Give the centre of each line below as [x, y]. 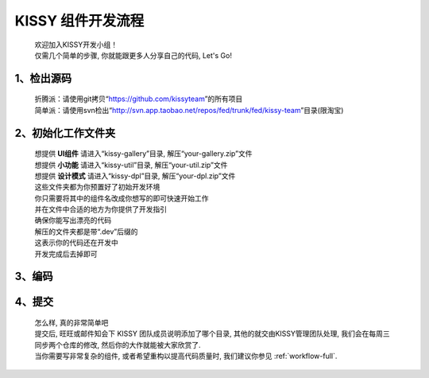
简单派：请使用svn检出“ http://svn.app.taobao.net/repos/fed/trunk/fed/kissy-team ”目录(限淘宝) [189, 110]
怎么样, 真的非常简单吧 [71, 323]
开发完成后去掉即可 [66, 254]
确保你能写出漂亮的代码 [73, 220]
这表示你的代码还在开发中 [76, 243]
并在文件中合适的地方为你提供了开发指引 [100, 209]
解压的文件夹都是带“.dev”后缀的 [86, 232]
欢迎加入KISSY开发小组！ [76, 45]
